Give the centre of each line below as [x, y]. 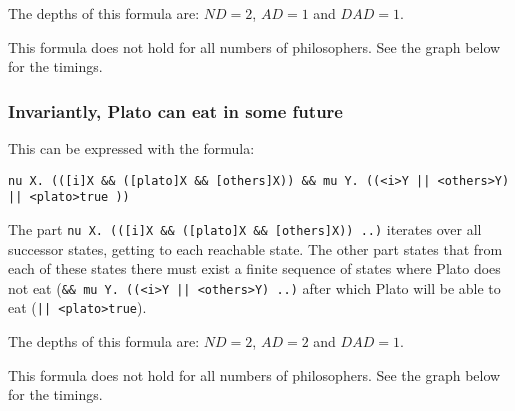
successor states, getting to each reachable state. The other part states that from [255, 248]
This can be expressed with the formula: [131, 148]
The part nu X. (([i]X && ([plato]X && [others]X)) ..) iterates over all [245, 228]
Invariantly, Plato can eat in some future [175, 110]
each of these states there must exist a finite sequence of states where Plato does [254, 268]
